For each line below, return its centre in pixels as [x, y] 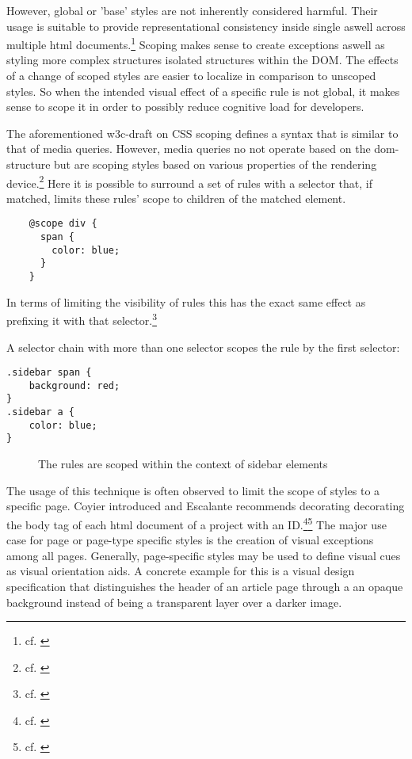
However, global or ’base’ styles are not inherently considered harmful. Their [192, 10]
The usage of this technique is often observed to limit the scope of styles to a [193, 490]
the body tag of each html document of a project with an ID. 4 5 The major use [196, 523]
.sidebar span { [49, 373]
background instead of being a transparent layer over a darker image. [174, 602]
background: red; [74, 385]
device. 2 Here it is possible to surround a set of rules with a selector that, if [189, 181]
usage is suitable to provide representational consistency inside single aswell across [206, 26]
